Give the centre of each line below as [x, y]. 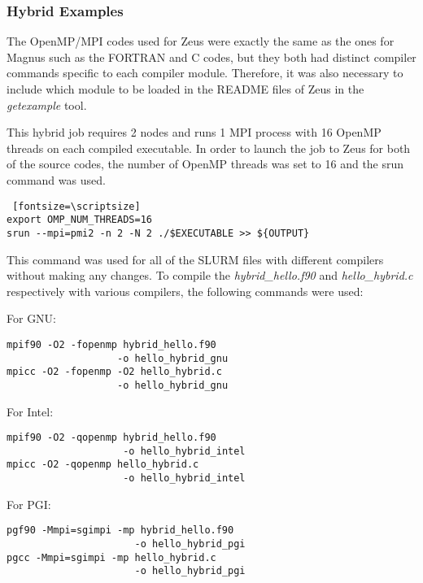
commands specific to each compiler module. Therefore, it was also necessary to [205, 73]
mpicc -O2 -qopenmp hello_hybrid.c [103, 465]
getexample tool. [47, 104]
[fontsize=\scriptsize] [76, 206]
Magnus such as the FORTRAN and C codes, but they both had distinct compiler [211, 57]
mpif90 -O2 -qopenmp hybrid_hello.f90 [111, 438]
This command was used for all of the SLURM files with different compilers [195, 259]
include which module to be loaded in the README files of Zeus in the [185, 89]
